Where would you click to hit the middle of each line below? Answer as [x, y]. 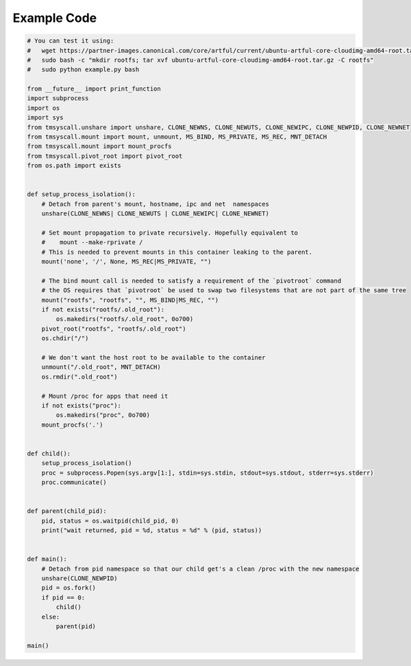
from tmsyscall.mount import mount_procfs [99, 146]
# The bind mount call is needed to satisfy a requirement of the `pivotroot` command [191, 281]
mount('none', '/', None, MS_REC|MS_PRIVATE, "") [126, 262]
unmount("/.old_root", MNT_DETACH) [101, 367]
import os [43, 108]
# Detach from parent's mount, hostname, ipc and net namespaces [155, 204]
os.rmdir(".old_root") [79, 377]
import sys [45, 118]
